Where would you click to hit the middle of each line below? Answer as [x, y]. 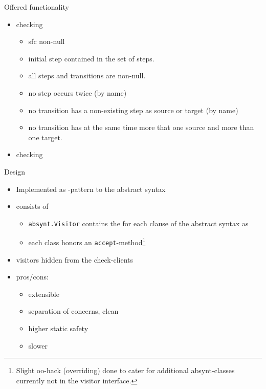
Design [15, 171]
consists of [32, 206]
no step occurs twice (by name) [77, 92]
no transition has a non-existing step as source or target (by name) [133, 110]
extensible [44, 294]
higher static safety [58, 328]
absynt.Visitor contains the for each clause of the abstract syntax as [138, 223]
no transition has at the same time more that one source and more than [141, 127]
